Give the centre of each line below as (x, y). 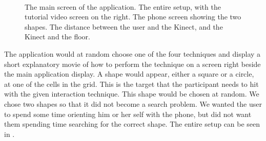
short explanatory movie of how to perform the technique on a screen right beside (132, 64)
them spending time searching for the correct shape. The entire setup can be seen (132, 124)
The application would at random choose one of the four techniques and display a (132, 53)
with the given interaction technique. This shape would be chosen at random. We (132, 94)
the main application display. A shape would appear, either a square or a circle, (129, 74)
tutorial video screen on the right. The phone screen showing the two (133, 17)
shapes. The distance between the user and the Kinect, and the (124, 26)
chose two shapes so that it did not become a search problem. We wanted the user (133, 103)
